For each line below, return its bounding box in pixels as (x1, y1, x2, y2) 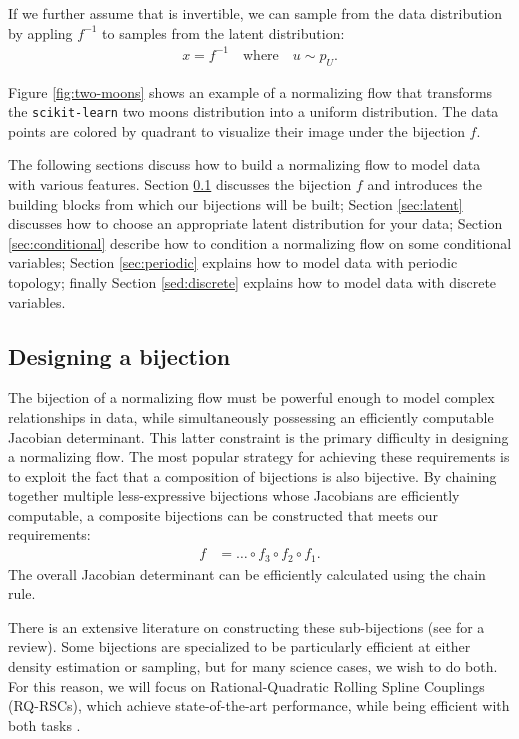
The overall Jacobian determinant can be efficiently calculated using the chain (8, 563, 486, 584)
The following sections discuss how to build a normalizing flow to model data (8, 154, 481, 175)
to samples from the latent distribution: (102, 22, 345, 43)
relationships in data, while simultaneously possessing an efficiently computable (8, 406, 494, 427)
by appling (8, 22, 73, 43)
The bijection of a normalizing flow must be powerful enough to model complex (8, 387, 495, 408)
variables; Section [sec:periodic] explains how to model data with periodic (8, 252, 458, 273)
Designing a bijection (8, 340, 231, 371)
